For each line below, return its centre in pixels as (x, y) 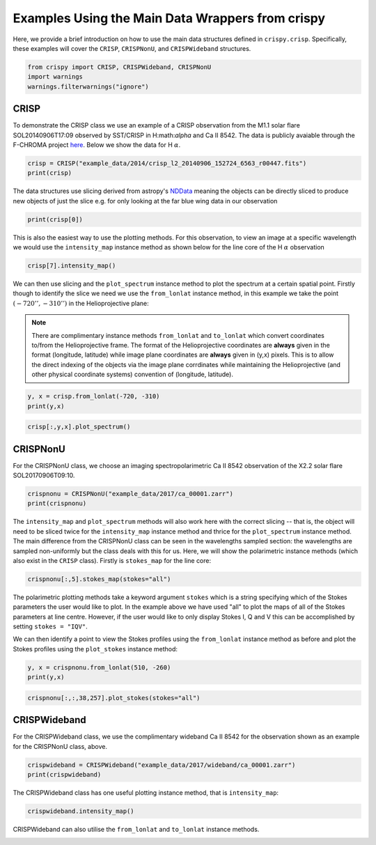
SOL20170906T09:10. (44, 475)
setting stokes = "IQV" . (50, 626)
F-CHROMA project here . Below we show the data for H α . (97, 145)
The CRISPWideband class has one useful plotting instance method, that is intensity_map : (146, 793)
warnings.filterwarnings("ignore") (88, 86)
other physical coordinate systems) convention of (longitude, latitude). (132, 374)
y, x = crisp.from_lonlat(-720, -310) (94, 396)
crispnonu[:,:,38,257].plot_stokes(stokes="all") (114, 698)
